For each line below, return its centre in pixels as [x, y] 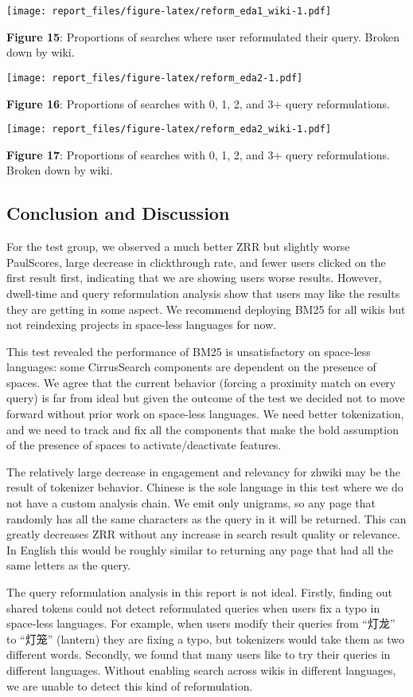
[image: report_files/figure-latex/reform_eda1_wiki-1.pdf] [169, 11]
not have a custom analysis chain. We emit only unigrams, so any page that [191, 503]
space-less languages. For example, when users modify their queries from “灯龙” [201, 623]
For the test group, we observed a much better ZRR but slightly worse [178, 247]
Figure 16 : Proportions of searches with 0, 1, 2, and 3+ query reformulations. [199, 103]
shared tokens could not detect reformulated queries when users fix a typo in [193, 607]
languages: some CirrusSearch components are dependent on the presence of [191, 367]
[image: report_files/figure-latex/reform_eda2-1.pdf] [155, 78]
